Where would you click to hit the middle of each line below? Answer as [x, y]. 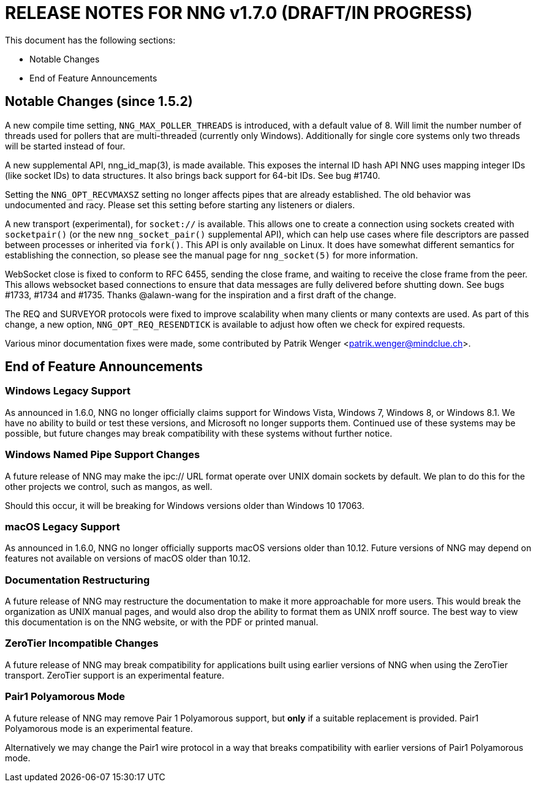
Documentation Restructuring [77, 580]
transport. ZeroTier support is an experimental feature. [115, 675]
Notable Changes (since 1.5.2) [99, 102]
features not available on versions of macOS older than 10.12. [128, 559]
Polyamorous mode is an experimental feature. [99, 728]
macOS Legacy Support [62, 526]
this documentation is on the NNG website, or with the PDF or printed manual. [162, 622]
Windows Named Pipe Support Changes [103, 455]
